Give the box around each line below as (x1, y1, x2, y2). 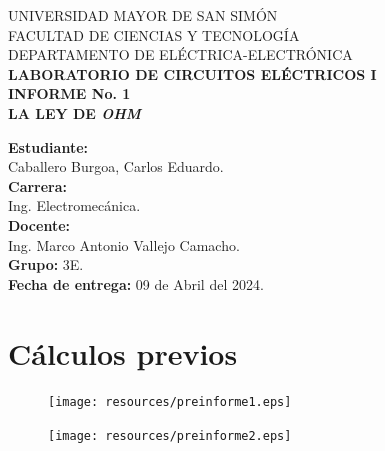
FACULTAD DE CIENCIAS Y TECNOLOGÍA (8, 24, 300, 45)
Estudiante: (8, 136, 88, 157)
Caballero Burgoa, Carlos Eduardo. (8, 156, 224, 177)
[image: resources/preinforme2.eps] (48, 429, 292, 444)
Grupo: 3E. (8, 254, 84, 275)
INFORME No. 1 (8, 83, 131, 104)
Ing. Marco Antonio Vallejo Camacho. (8, 234, 240, 255)
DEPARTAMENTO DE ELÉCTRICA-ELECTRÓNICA (8, 44, 353, 65)
